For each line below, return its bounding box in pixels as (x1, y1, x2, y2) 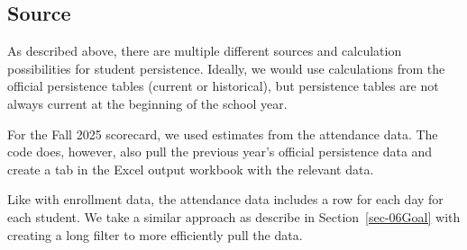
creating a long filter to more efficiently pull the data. (7, 225, 303, 244)
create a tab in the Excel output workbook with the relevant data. (7, 159, 374, 178)
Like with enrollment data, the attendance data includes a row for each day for (7, 190, 444, 209)
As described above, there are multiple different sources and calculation (7, 41, 402, 60)
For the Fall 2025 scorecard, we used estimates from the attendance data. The (7, 124, 438, 143)
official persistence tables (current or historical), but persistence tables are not (7, 76, 439, 95)
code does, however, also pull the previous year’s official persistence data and (7, 142, 433, 161)
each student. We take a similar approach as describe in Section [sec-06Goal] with (7, 207, 461, 226)
